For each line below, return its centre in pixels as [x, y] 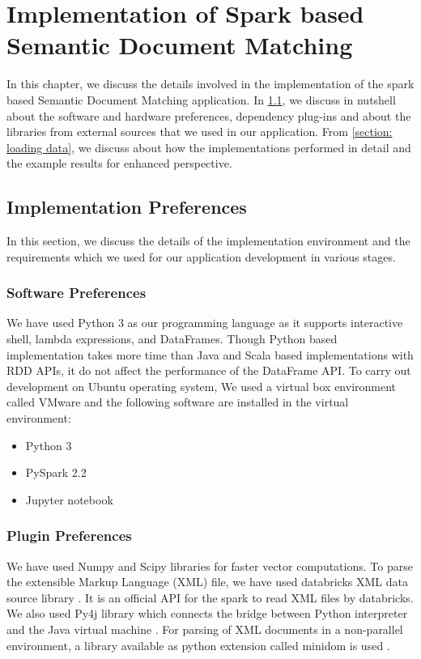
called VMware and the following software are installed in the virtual [178, 402]
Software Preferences [77, 293]
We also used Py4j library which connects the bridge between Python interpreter [207, 613]
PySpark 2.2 [56, 472]
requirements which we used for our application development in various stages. [201, 256]
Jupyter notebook [69, 499]
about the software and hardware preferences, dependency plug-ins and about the [209, 115]
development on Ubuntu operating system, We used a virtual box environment [202, 386]
